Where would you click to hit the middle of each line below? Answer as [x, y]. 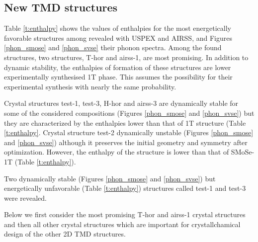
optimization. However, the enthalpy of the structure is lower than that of [117, 152]
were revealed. [26, 198]
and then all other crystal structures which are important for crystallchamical [122, 224]
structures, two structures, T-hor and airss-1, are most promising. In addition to [126, 57]
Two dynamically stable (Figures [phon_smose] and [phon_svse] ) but [110, 178]
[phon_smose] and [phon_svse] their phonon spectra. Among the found [113, 47]
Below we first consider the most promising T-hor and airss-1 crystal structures [125, 214]
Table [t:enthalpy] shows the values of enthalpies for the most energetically [118, 28]
